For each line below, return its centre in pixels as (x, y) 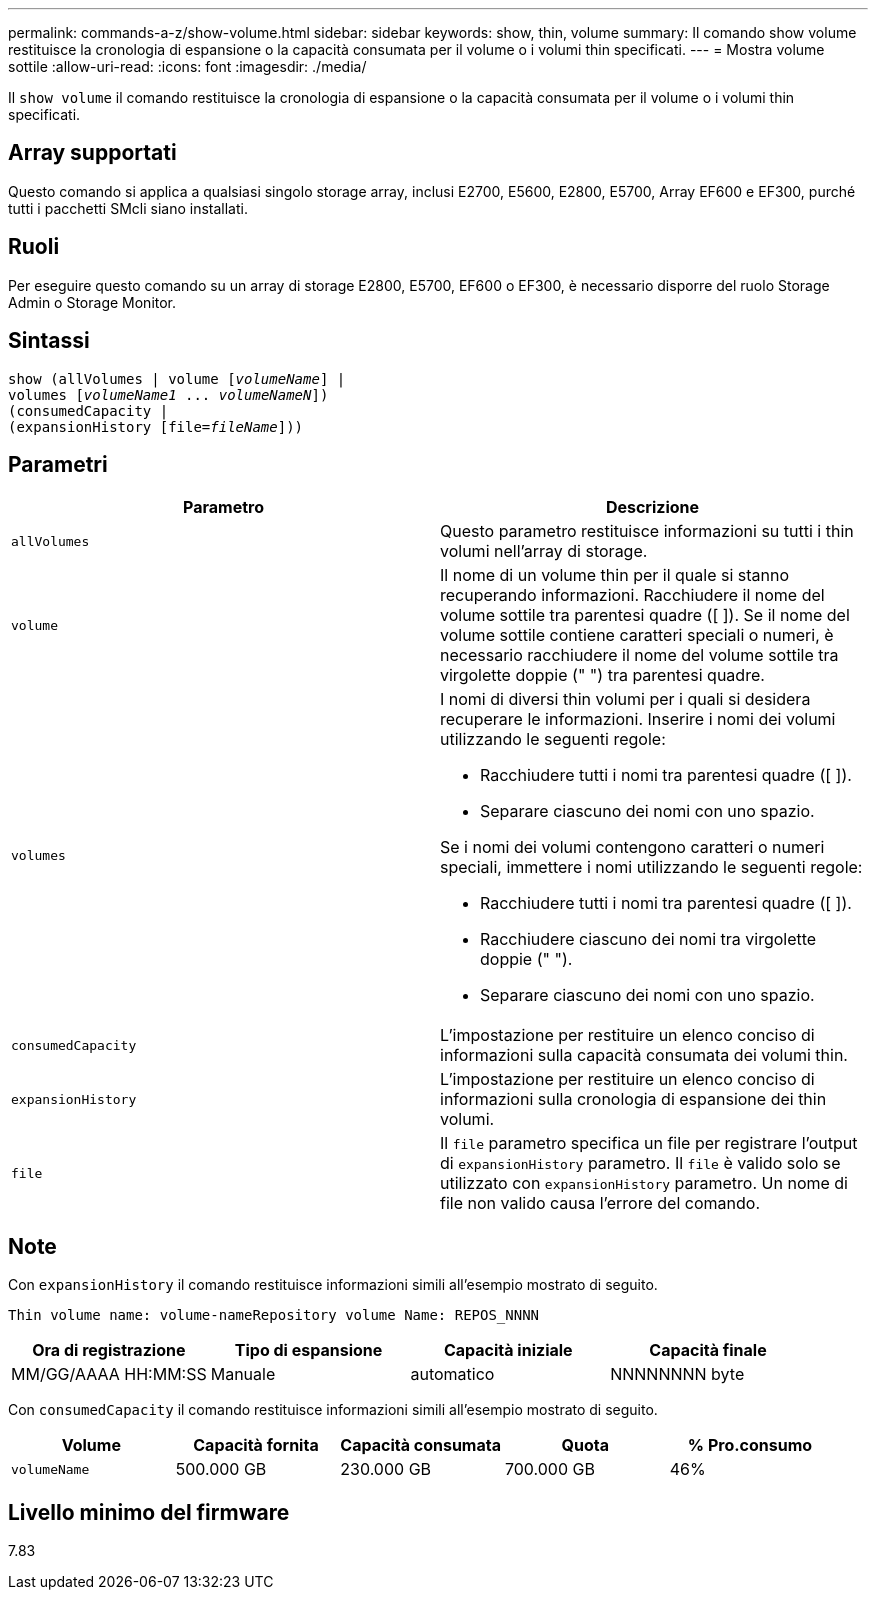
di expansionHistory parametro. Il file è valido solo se (640, 1163)
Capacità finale (708, 1350)
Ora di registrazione (109, 1350)
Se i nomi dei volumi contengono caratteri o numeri (632, 847)
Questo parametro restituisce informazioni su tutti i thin (647, 531)
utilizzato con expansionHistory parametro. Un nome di (644, 1183)
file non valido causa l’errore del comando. (600, 1203)
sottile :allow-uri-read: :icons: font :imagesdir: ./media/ (187, 66)
